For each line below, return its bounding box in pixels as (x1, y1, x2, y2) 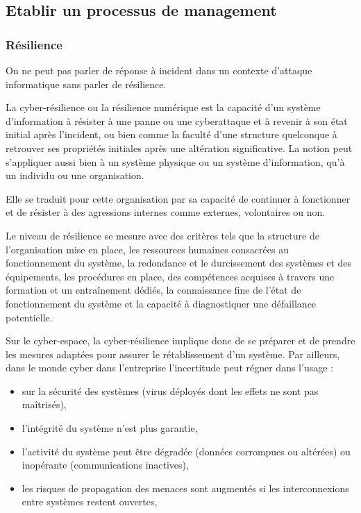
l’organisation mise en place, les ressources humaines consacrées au (6, 242, 289, 256)
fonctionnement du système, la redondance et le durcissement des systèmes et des (6, 255, 352, 270)
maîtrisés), (22, 397, 67, 412)
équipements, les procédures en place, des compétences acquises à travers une (6, 269, 335, 283)
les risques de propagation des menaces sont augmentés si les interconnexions (22, 480, 349, 495)
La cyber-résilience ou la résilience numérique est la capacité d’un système (6, 100, 321, 115)
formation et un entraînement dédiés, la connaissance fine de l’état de (6, 283, 301, 297)
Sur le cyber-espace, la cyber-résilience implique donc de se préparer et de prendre (6, 333, 355, 348)
